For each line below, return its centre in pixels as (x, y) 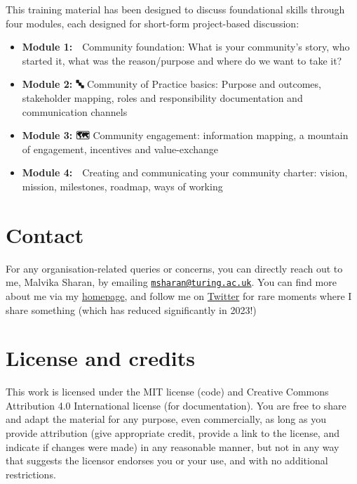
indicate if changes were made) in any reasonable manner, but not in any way (173, 446)
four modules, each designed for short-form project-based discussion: (153, 23)
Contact (45, 234)
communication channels (75, 111)
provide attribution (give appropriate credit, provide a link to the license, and (173, 433)
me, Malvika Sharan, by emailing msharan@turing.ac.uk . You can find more (171, 282)
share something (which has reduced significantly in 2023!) (131, 309)
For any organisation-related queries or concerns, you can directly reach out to (174, 268)
